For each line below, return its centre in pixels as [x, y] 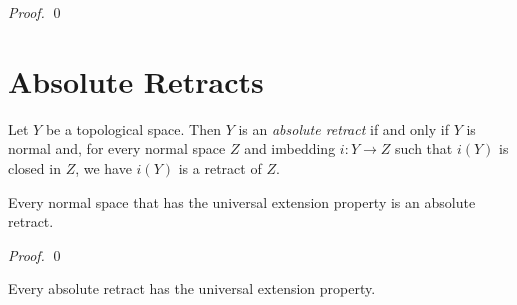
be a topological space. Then [133, 128]
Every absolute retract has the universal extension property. [192, 288]
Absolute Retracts [136, 80]
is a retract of [220, 167]
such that [424, 148]
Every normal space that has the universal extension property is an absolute [242, 201]
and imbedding [290, 148]
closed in [34, 167]
